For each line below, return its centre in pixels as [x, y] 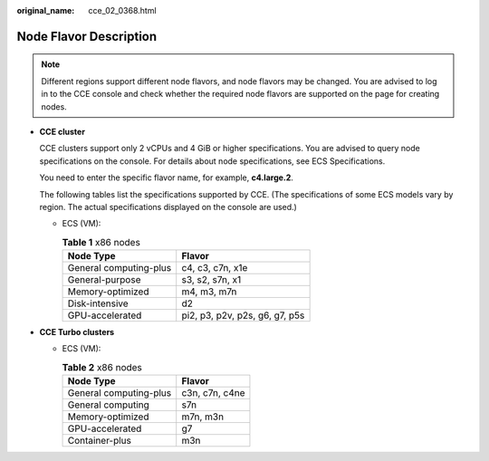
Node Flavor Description [87, 36]
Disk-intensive [98, 303]
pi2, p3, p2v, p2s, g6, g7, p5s [243, 315]
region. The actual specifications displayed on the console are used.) [168, 206]
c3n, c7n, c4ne [213, 393]
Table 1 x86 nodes [101, 242]
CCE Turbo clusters [77, 332]
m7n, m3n [203, 417]
